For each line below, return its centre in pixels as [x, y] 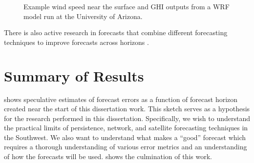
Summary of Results [74, 75]
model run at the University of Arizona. [83, 16]
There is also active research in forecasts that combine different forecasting [116, 32]
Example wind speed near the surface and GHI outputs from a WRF [127, 6]
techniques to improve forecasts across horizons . [76, 42]
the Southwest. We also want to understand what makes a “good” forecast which [125, 137]
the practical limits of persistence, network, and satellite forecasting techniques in [126, 128]
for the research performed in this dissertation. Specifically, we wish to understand [127, 118]
